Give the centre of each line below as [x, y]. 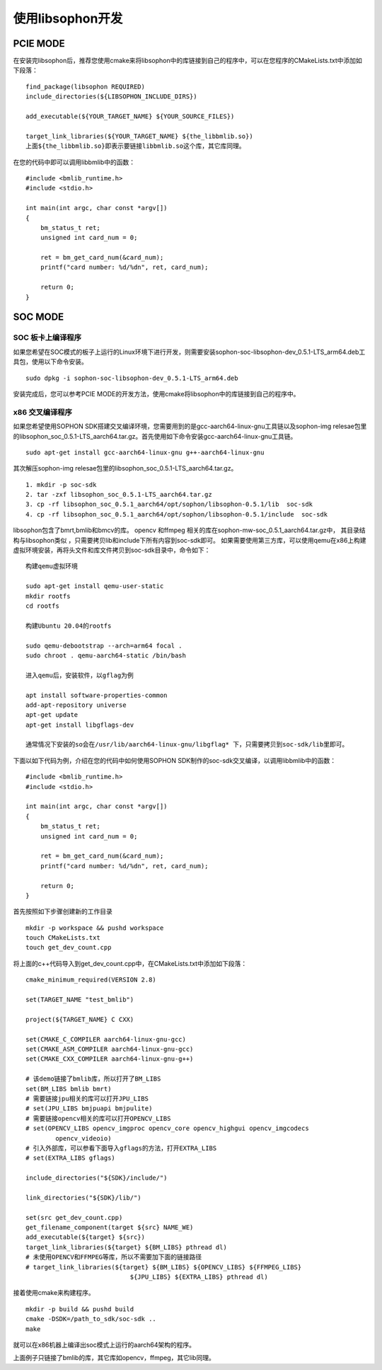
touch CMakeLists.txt [63, 938]
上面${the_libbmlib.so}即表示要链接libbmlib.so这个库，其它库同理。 [135, 146]
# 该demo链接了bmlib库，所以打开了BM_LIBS [93, 1079]
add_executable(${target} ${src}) [85, 1237]
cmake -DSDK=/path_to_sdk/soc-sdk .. [91, 1319]
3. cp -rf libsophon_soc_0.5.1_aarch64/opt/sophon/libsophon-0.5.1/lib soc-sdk [169, 505]
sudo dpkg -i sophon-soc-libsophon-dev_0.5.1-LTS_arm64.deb [132, 378]
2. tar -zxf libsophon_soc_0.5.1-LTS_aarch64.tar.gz [119, 495]
